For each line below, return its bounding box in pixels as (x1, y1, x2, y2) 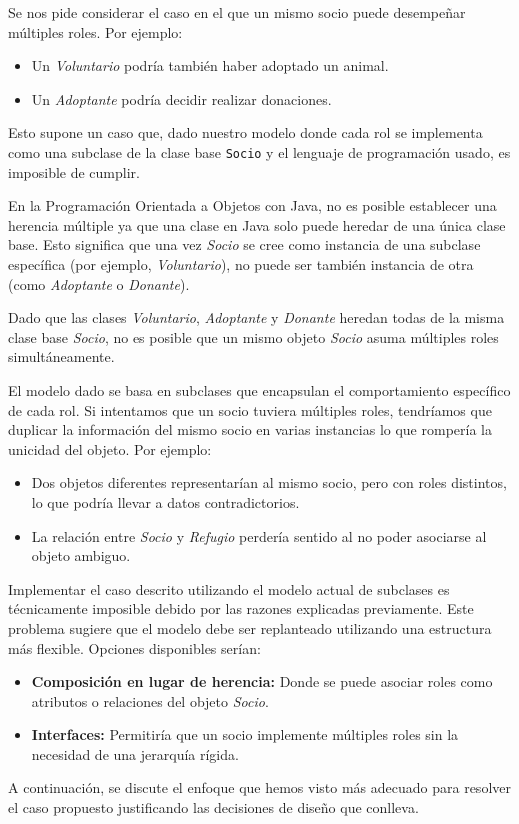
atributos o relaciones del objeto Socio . (31, 690, 269, 711)
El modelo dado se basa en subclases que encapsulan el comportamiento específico (8, 379, 511, 400)
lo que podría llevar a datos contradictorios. (31, 491, 300, 512)
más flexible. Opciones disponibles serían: (8, 637, 261, 658)
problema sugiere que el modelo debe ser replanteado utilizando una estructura (8, 617, 492, 638)
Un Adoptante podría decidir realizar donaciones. (31, 88, 332, 109)
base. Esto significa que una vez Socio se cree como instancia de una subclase (8, 234, 481, 255)
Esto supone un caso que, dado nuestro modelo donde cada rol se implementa (8, 122, 483, 143)
